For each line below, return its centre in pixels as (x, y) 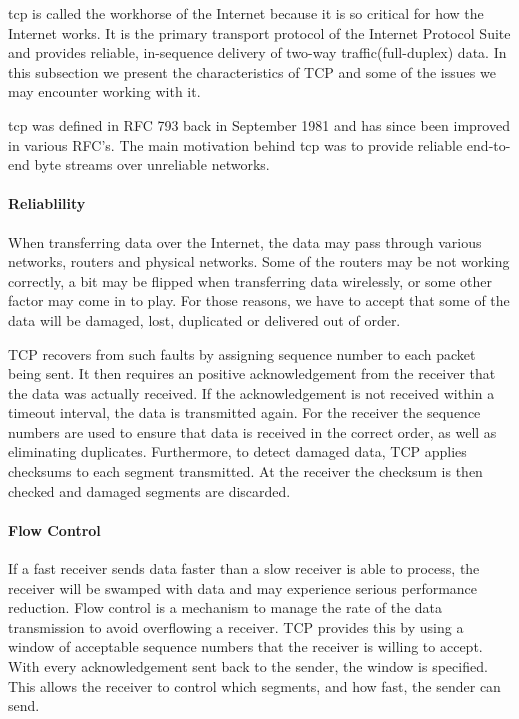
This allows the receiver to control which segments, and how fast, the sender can (254, 685)
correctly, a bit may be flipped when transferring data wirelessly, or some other (250, 280)
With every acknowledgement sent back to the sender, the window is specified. (248, 666)
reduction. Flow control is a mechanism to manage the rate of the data (225, 607)
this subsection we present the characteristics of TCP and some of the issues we (252, 71)
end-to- (488, 144)
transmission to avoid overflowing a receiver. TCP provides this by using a (236, 626)
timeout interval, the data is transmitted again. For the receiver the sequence (244, 412)
